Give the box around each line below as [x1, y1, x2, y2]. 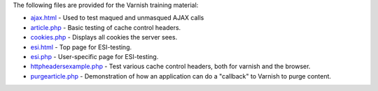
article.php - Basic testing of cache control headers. [30, 23, 181, 31]
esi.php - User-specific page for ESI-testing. [30, 52, 159, 60]
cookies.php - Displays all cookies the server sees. [30, 33, 178, 42]
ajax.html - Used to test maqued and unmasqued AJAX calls [30, 14, 204, 22]
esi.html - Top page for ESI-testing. [30, 42, 132, 51]
